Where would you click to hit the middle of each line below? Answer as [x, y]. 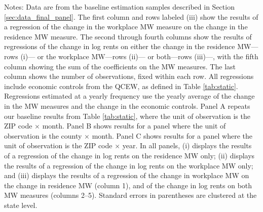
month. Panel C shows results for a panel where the [172, 135]
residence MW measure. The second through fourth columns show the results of [128, 36]
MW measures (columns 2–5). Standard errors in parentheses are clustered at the [130, 195]
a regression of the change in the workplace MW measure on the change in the [126, 27]
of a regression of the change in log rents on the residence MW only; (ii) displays [129, 155]
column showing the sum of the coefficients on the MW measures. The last [120, 66]
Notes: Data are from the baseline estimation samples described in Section [119, 7]
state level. [21, 205]
